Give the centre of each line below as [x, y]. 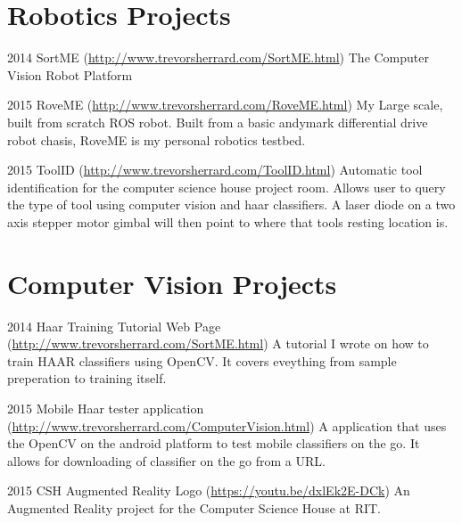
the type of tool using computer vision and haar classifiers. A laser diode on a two [231, 204]
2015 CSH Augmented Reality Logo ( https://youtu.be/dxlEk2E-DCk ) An [209, 490]
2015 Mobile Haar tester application [106, 408]
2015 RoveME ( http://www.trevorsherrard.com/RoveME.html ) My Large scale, [225, 105]
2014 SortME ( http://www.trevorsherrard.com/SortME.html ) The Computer [218, 57]
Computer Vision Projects [172, 283]
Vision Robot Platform [70, 74]
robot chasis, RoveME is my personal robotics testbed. [157, 139]
